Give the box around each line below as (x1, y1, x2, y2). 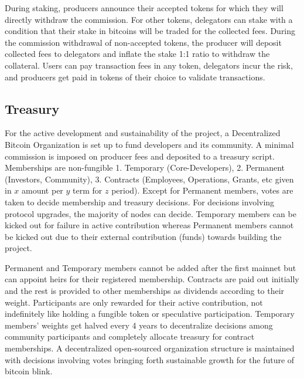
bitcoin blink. (5, 365, 53, 377)
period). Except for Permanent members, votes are (111, 184, 293, 197)
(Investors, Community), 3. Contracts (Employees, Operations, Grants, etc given (5, 172, 294, 185)
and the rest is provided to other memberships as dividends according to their (5, 285, 285, 297)
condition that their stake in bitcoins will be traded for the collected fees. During (5, 25, 296, 37)
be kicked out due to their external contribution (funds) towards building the (5, 230, 282, 242)
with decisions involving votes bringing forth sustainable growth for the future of (5, 353, 295, 366)
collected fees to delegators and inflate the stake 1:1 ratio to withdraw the (5, 48, 270, 60)
